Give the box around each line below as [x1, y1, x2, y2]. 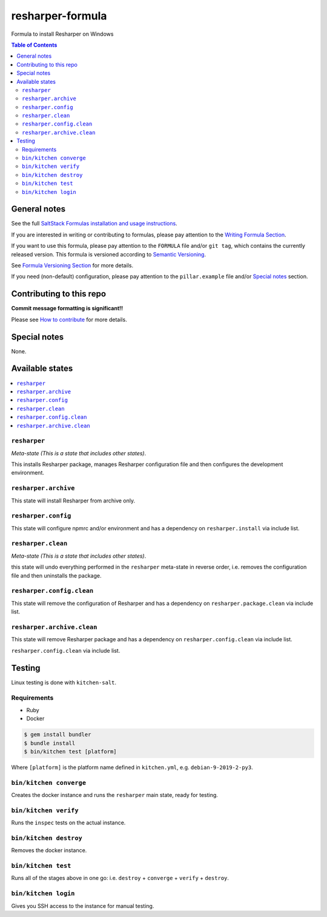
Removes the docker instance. [11, 847, 87, 854]
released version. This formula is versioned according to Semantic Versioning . [11, 250, 206, 258]
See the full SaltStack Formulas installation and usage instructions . [11, 220, 178, 227]
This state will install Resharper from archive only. [11, 497, 136, 504]
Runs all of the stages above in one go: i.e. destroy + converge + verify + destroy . [11, 875, 230, 882]
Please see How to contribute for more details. [11, 316, 127, 323]
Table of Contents [11, 41, 58, 48]
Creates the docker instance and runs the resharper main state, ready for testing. [11, 792, 218, 799]
